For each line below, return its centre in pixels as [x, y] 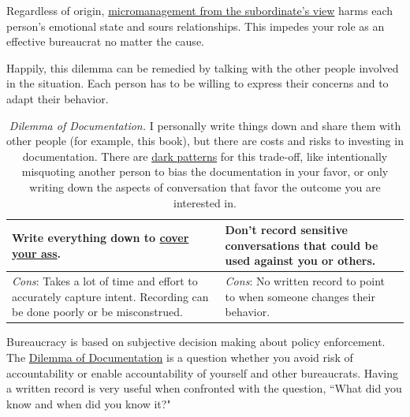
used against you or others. [300, 261]
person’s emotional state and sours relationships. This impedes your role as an [196, 26]
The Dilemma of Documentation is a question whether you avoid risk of [180, 357]
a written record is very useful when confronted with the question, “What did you [204, 388]
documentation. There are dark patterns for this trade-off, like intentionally [205, 156]
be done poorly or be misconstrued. [97, 312]
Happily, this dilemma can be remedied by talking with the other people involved [203, 67]
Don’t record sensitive [286, 230]
